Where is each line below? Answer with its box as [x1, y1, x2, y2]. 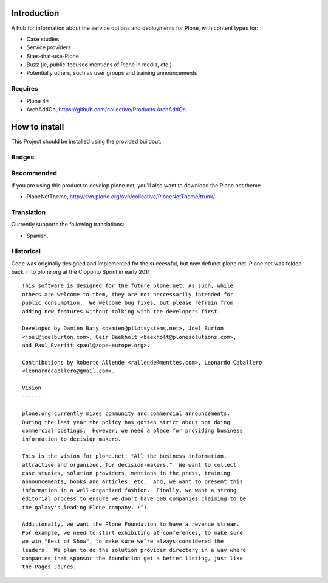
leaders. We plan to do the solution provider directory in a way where [22, 546, 247, 553]
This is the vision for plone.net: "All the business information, [22, 453, 227, 459]
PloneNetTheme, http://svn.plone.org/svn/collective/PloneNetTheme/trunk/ [26, 193, 216, 200]
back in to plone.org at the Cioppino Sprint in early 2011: [11, 268, 152, 276]
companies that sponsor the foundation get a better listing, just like [22, 554, 243, 562]
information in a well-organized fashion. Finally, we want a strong [22, 487, 237, 494]
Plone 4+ [26, 97, 50, 105]
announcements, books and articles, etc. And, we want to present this [22, 478, 243, 485]
